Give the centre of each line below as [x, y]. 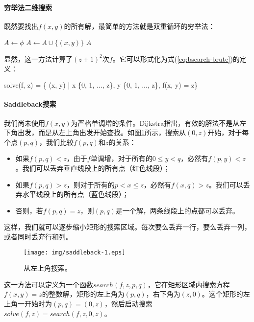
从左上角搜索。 [48, 268]
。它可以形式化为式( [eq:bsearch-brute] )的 [176, 58]
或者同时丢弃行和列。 [38, 236]
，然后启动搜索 [128, 303]
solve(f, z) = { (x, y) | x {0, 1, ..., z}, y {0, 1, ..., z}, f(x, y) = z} [101, 85]
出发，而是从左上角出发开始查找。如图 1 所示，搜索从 [102, 132]
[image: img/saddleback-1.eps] [75, 252]
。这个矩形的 [222, 294]
